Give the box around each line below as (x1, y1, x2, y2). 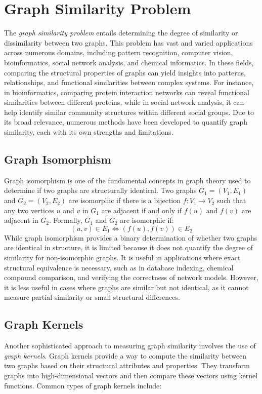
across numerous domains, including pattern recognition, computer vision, (4, 47, 233, 58)
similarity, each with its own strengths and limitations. (4, 127, 173, 137)
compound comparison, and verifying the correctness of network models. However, (4, 272, 258, 283)
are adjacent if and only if (101, 205, 182, 215)
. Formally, (49, 215, 82, 225)
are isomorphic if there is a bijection (68, 195, 181, 206)
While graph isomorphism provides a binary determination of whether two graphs (4, 232, 257, 243)
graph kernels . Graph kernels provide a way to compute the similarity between (4, 350, 247, 361)
